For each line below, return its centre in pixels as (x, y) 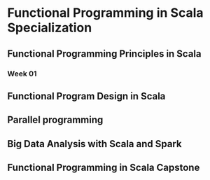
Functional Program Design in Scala (86, 96)
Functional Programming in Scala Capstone (104, 168)
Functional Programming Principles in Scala (104, 54)
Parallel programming (55, 120)
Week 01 (22, 74)
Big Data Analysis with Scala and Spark (94, 144)
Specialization (50, 28)
